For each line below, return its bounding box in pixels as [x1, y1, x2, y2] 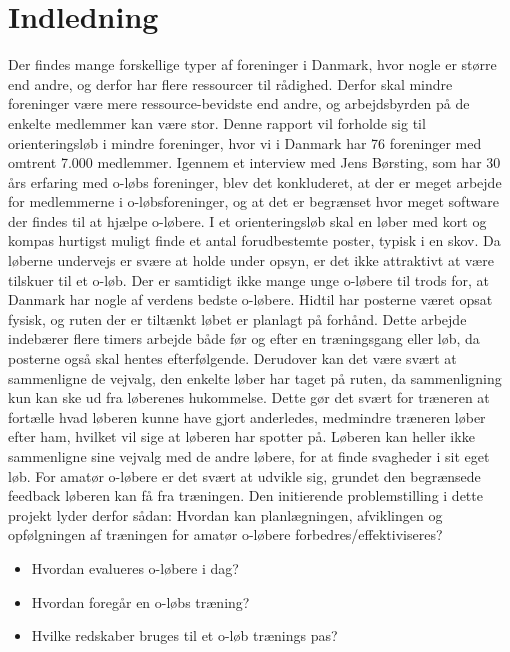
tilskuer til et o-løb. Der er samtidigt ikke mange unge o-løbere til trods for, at [8, 269, 489, 290]
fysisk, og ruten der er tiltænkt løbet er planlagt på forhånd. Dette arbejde [8, 308, 467, 329]
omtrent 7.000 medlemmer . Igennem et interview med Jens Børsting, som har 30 [8, 152, 501, 173]
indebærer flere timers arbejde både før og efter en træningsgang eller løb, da [8, 328, 480, 349]
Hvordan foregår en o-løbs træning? [31, 591, 250, 612]
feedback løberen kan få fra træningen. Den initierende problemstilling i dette [8, 485, 483, 506]
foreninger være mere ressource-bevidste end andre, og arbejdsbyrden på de [8, 93, 470, 114]
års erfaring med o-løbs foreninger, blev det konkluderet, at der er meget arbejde [8, 171, 502, 192]
